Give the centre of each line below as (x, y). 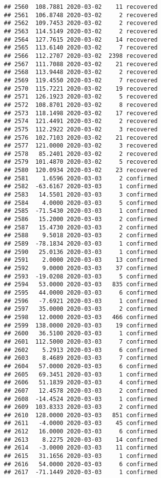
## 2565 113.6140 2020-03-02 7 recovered (81, 48)
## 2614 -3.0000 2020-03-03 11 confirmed (81, 448)
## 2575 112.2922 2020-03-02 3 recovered (81, 129)
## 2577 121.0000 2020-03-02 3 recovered (81, 146)
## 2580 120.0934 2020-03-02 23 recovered (81, 170)
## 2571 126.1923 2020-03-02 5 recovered (81, 97)
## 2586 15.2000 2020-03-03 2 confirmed (81, 219)
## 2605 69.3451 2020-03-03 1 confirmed (81, 374)
